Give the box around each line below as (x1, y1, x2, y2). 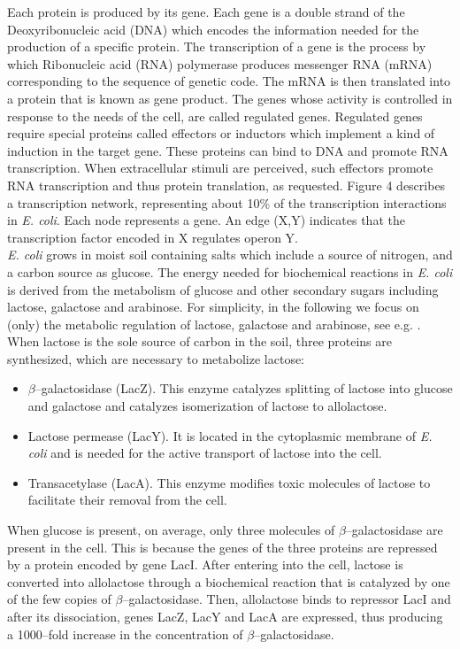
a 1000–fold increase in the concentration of (7, 624, 243, 643)
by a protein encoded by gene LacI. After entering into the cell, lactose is (7, 555, 403, 574)
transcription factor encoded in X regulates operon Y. (7, 228, 298, 246)
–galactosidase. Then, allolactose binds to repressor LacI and (122, 590, 451, 608)
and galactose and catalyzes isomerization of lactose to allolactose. (27, 397, 387, 415)
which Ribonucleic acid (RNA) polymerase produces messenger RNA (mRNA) (7, 54, 433, 73)
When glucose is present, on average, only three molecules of (7, 521, 335, 539)
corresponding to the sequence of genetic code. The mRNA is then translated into (7, 72, 451, 90)
